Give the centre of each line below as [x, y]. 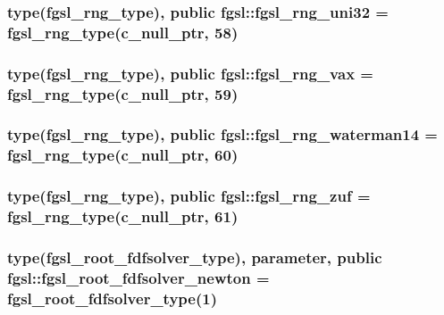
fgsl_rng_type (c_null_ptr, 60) [123, 155]
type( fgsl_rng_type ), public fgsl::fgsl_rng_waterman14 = [222, 134]
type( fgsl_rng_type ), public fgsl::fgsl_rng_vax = [190, 73]
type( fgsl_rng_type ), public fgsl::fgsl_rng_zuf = [189, 196]
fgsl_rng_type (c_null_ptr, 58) [123, 32]
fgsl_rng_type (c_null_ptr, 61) [123, 216]
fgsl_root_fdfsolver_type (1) [112, 298]
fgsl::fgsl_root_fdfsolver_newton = [138, 277]
